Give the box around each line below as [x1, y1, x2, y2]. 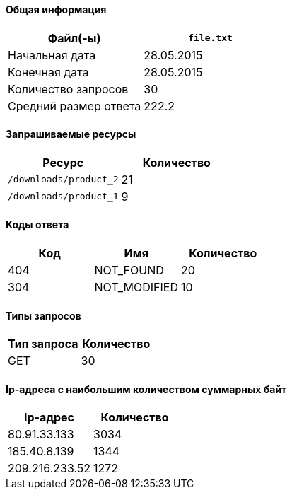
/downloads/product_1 [8, 191, 119, 202]
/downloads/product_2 [8, 174, 119, 185]
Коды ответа [6, 219, 69, 231]
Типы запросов [6, 309, 81, 322]
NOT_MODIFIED [94, 280, 179, 295]
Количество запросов [8, 81, 129, 96]
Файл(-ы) [47, 30, 101, 45]
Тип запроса [8, 337, 78, 351]
